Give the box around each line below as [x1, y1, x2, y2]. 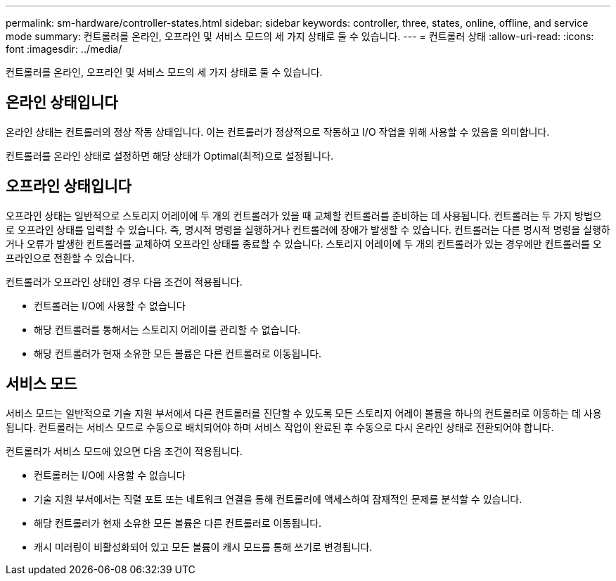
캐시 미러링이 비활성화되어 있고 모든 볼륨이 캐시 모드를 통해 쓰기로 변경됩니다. [34, 540, 373, 553]
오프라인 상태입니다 [6, 177, 131, 196]
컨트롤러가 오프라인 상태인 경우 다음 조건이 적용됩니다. [6, 275, 243, 288]
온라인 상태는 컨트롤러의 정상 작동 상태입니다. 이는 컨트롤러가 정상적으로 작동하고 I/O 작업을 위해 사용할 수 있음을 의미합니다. [6, 125, 550, 138]
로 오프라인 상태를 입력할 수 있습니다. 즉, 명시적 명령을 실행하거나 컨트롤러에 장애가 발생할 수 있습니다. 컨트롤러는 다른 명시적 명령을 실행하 [6, 223, 610, 236]
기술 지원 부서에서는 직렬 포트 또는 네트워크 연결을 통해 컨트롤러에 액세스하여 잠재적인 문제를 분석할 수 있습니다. [34, 492, 522, 505]
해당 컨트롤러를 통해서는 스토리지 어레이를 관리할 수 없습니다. [34, 323, 301, 336]
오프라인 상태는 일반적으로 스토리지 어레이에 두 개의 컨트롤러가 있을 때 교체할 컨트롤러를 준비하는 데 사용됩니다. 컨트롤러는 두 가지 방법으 [6, 209, 602, 222]
